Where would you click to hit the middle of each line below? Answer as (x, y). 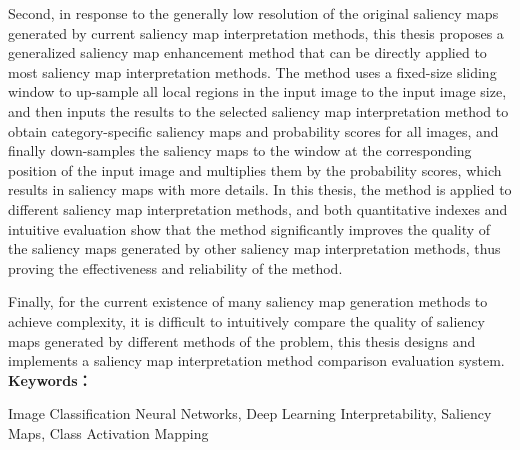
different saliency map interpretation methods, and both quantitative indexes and (258, 208)
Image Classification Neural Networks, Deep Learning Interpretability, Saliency (250, 413)
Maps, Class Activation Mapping (108, 432)
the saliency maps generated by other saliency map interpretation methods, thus (254, 248)
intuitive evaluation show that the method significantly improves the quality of (249, 228)
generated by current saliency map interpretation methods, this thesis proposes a (256, 32)
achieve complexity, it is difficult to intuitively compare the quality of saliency (246, 320)
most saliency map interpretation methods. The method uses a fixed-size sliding (252, 71)
